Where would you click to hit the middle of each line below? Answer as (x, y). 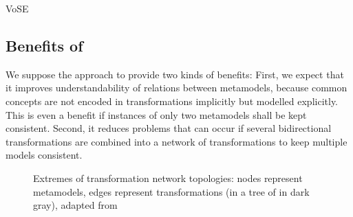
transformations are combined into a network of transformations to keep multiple (176, 141)
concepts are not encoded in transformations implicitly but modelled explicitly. (172, 101)
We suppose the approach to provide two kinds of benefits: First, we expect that (175, 74)
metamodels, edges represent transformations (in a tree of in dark (171, 191)
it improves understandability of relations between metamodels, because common (176, 88)
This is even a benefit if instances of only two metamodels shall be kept (156, 114)
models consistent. (44, 155)
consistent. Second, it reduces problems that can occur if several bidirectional (169, 128)
